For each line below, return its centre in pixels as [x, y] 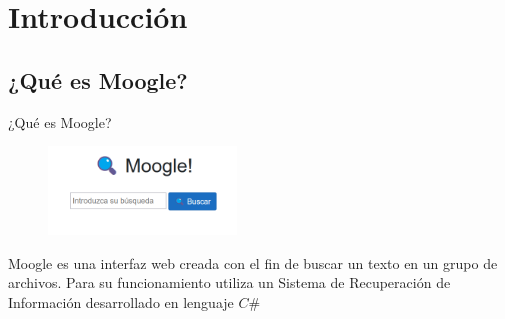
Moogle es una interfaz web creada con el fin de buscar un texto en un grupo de [253, 262]
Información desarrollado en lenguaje [121, 301]
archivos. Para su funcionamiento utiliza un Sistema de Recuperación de [229, 282]
